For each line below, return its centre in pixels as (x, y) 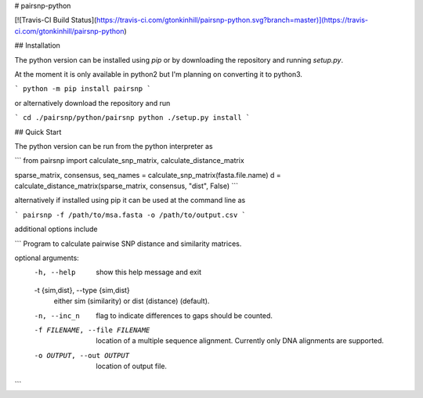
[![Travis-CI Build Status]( (56, 20)
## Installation (37, 45)
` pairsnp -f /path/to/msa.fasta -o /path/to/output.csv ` (130, 215)
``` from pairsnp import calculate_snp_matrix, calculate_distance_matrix (129, 161)
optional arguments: (47, 258)
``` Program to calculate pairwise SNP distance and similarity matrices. (128, 244)
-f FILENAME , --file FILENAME (92, 330)
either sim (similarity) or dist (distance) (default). (132, 301)
